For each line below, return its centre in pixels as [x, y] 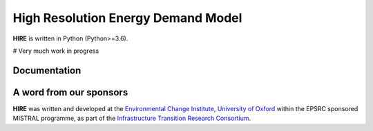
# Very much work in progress [56, 51]
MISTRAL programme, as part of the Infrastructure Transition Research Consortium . [132, 118]
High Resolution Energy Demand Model [127, 18]
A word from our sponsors [70, 92]
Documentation [47, 70]
